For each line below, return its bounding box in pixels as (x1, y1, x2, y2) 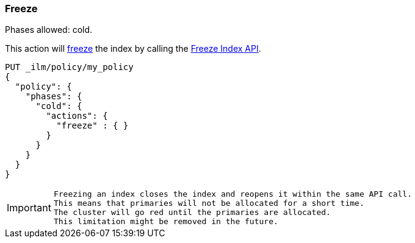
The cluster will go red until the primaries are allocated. (53, 208, 331, 217)
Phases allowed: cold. (5, 24, 93, 35)
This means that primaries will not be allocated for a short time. (53, 199, 364, 208)
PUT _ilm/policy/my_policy (5, 62, 134, 72)
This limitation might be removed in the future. (53, 217, 278, 227)
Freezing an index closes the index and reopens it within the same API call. (53, 189, 412, 199)
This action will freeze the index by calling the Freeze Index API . (5, 43, 261, 54)
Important (7, 202, 51, 214)
